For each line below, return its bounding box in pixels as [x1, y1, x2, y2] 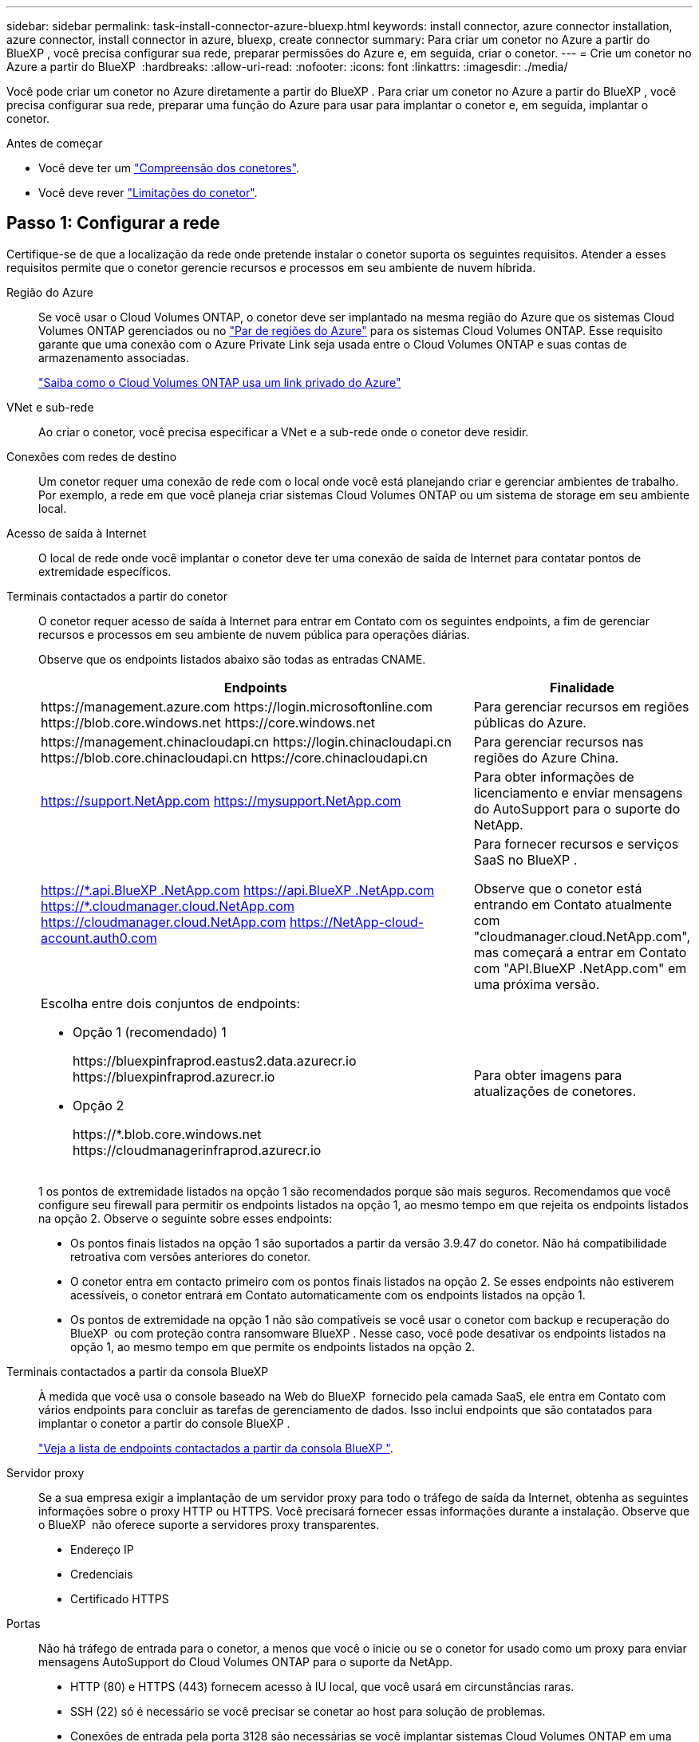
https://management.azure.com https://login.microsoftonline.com [41, 698, 433, 715]
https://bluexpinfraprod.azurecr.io [73, 1068, 275, 1085]
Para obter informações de [473, 768, 634, 785]
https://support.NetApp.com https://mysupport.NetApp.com [41, 792, 401, 809]
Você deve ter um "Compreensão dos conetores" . [38, 161, 300, 175]
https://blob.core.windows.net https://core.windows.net [41, 714, 376, 731]
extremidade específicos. [38, 564, 172, 578]
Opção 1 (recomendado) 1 [73, 1023, 227, 1040]
